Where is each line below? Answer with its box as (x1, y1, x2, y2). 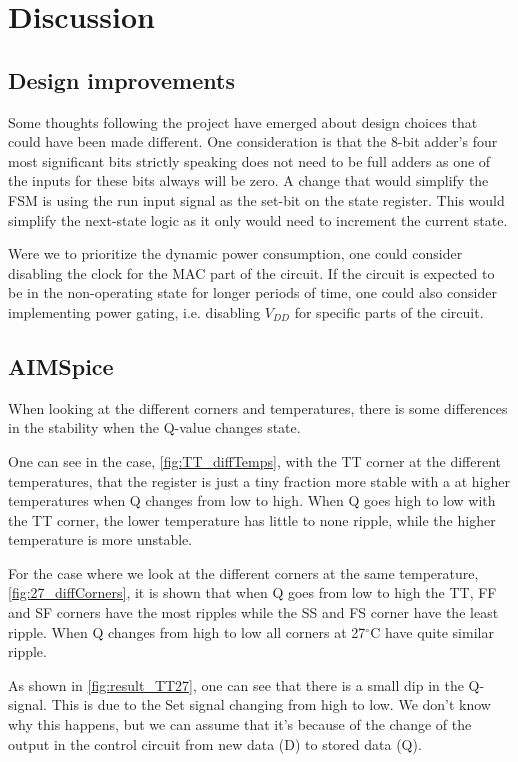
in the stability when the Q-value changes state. (8, 417, 301, 438)
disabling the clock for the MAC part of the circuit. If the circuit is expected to (8, 262, 495, 283)
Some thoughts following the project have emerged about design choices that (8, 111, 478, 132)
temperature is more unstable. (8, 529, 193, 550)
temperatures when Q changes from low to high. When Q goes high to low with (8, 490, 496, 511)
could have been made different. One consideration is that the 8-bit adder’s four (8, 131, 498, 152)
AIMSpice (8, 350, 114, 381)
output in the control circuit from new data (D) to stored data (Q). (8, 733, 422, 754)
